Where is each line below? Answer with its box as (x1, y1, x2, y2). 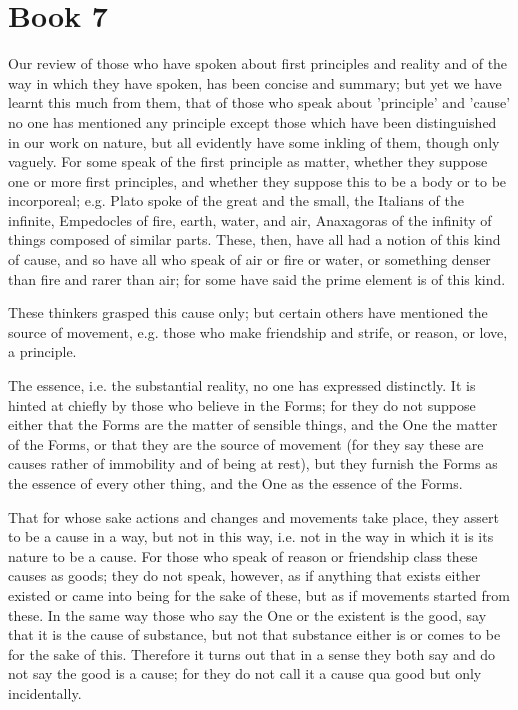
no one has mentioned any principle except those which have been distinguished (8, 111, 497, 132)
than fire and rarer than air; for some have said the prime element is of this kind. (8, 268, 506, 289)
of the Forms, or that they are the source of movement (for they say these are (8, 433, 484, 454)
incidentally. (8, 682, 82, 703)
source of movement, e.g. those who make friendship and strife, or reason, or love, (8, 321, 508, 342)
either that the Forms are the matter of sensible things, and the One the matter (8, 414, 498, 435)
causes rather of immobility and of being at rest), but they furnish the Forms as (8, 453, 498, 474)
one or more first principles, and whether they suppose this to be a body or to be (8, 170, 507, 191)
